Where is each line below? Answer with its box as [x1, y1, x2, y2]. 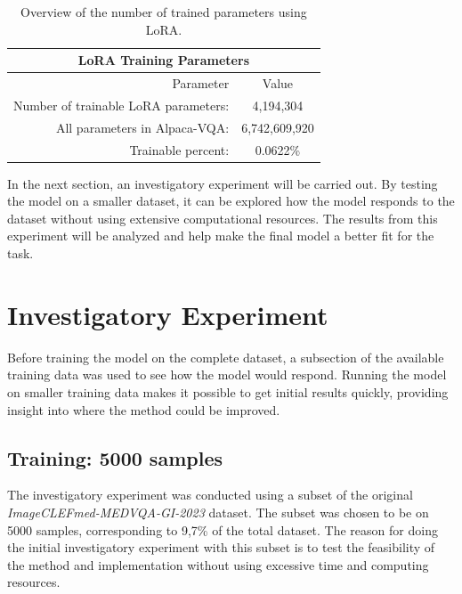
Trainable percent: [129, 140, 230, 159]
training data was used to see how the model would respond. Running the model [7, 365, 447, 384]
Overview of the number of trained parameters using [20, 3, 307, 20]
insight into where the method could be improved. [7, 400, 280, 419]
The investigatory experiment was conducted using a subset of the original [7, 485, 413, 504]
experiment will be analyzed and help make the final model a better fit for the [7, 226, 434, 245]
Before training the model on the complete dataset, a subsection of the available [7, 347, 444, 366]
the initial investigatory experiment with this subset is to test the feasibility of [7, 538, 435, 557]
